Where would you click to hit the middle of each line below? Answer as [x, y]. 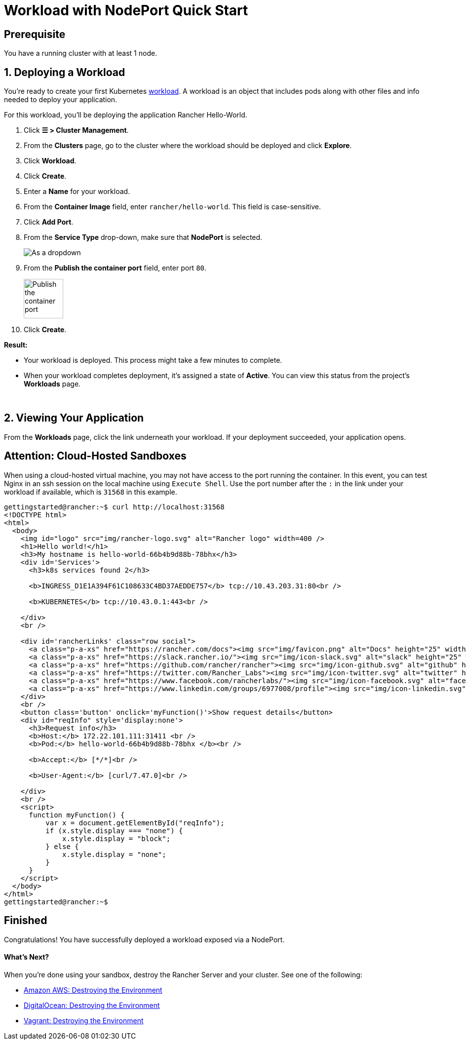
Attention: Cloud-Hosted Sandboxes [95, 456]
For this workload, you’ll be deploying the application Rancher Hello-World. [126, 115]
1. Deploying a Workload [65, 72]
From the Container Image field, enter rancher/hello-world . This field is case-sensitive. [173, 207]
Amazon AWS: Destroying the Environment [93, 990]
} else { [62, 846]
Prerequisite [35, 34]
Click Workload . [50, 161]
